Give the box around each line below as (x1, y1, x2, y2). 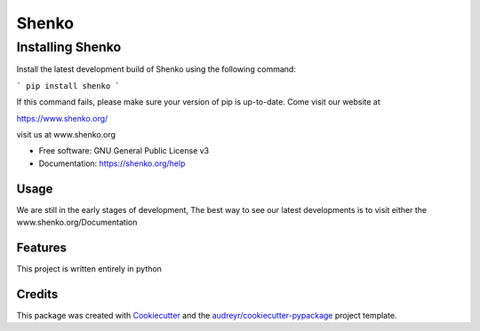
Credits (16, 287, 59, 302)
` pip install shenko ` (16, 81, 120, 91)
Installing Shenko (16, 39, 122, 55)
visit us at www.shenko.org (16, 129, 116, 139)
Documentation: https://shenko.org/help (38, 158, 186, 169)
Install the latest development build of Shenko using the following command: (16, 64, 297, 75)
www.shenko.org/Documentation (16, 217, 138, 228)
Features (16, 240, 67, 255)
